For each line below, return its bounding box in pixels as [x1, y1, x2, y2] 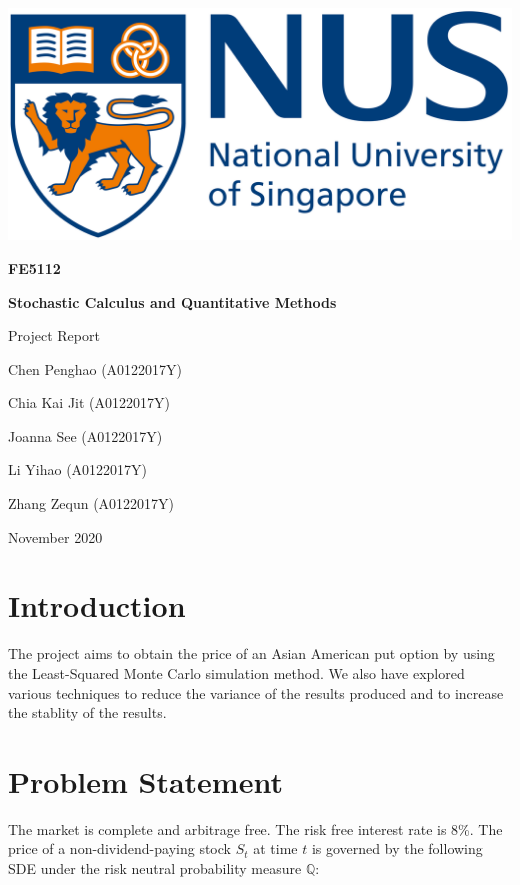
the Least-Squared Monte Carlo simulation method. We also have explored [8, 662, 465, 683]
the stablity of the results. [8, 702, 167, 723]
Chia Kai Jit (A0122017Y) [8, 392, 170, 413]
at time [253, 838, 298, 859]
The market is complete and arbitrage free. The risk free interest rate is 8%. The [8, 818, 503, 839]
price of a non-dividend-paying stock [8, 838, 231, 859]
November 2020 [8, 526, 103, 547]
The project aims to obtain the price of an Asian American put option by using [8, 643, 495, 664]
